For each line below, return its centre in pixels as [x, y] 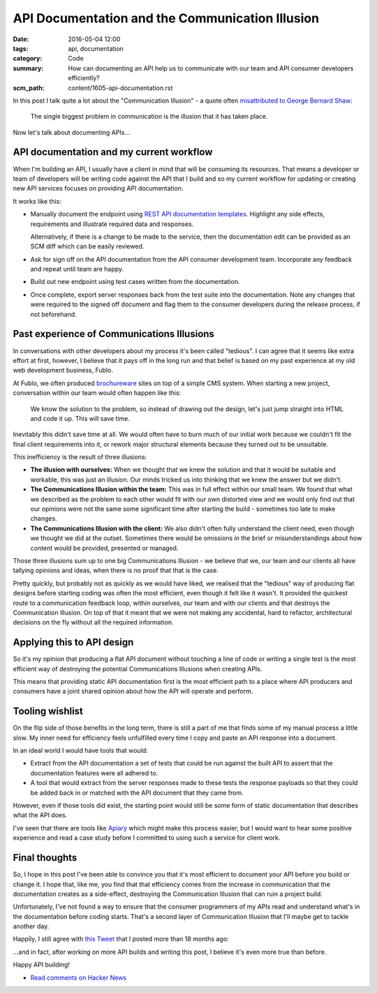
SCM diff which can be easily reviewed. [87, 246]
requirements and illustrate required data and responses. [112, 224]
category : [28, 59]
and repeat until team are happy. [77, 269]
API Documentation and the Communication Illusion [166, 18]
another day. [31, 926]
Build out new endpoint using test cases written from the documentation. [135, 282]
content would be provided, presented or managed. [104, 548]
